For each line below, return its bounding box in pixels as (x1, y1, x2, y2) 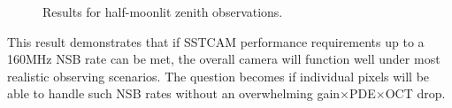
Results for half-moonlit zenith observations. (42, 3, 283, 20)
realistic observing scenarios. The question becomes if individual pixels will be (7, 66, 430, 85)
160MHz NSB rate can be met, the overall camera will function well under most (7, 50, 441, 68)
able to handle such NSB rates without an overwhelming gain (7, 84, 341, 103)
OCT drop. (385, 84, 446, 103)
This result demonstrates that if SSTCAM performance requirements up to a (7, 32, 425, 50)
